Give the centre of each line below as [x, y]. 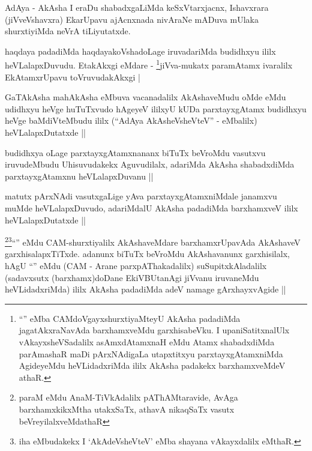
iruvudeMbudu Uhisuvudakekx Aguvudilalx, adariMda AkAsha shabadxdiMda [150, 164]
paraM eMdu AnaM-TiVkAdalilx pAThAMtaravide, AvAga [128, 397]
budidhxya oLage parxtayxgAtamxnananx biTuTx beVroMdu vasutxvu [135, 152]
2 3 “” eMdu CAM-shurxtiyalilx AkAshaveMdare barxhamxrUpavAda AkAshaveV [153, 241]
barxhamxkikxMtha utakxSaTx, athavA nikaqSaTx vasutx [127, 409]
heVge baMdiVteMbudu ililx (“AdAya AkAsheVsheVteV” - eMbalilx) [131, 120]
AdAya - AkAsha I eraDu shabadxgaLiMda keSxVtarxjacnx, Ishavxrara [137, 7]
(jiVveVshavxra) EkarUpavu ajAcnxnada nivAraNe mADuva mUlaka [132, 19]
